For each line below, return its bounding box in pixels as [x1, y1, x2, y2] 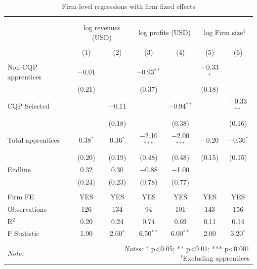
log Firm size [204, 27, 243, 38]
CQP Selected [7, 101, 49, 111]
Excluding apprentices [183, 253, 250, 263]
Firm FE [7, 191, 34, 201]
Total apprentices [7, 135, 60, 145]
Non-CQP [7, 62, 38, 72]
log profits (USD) [138, 27, 191, 38]
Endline [7, 164, 31, 174]
